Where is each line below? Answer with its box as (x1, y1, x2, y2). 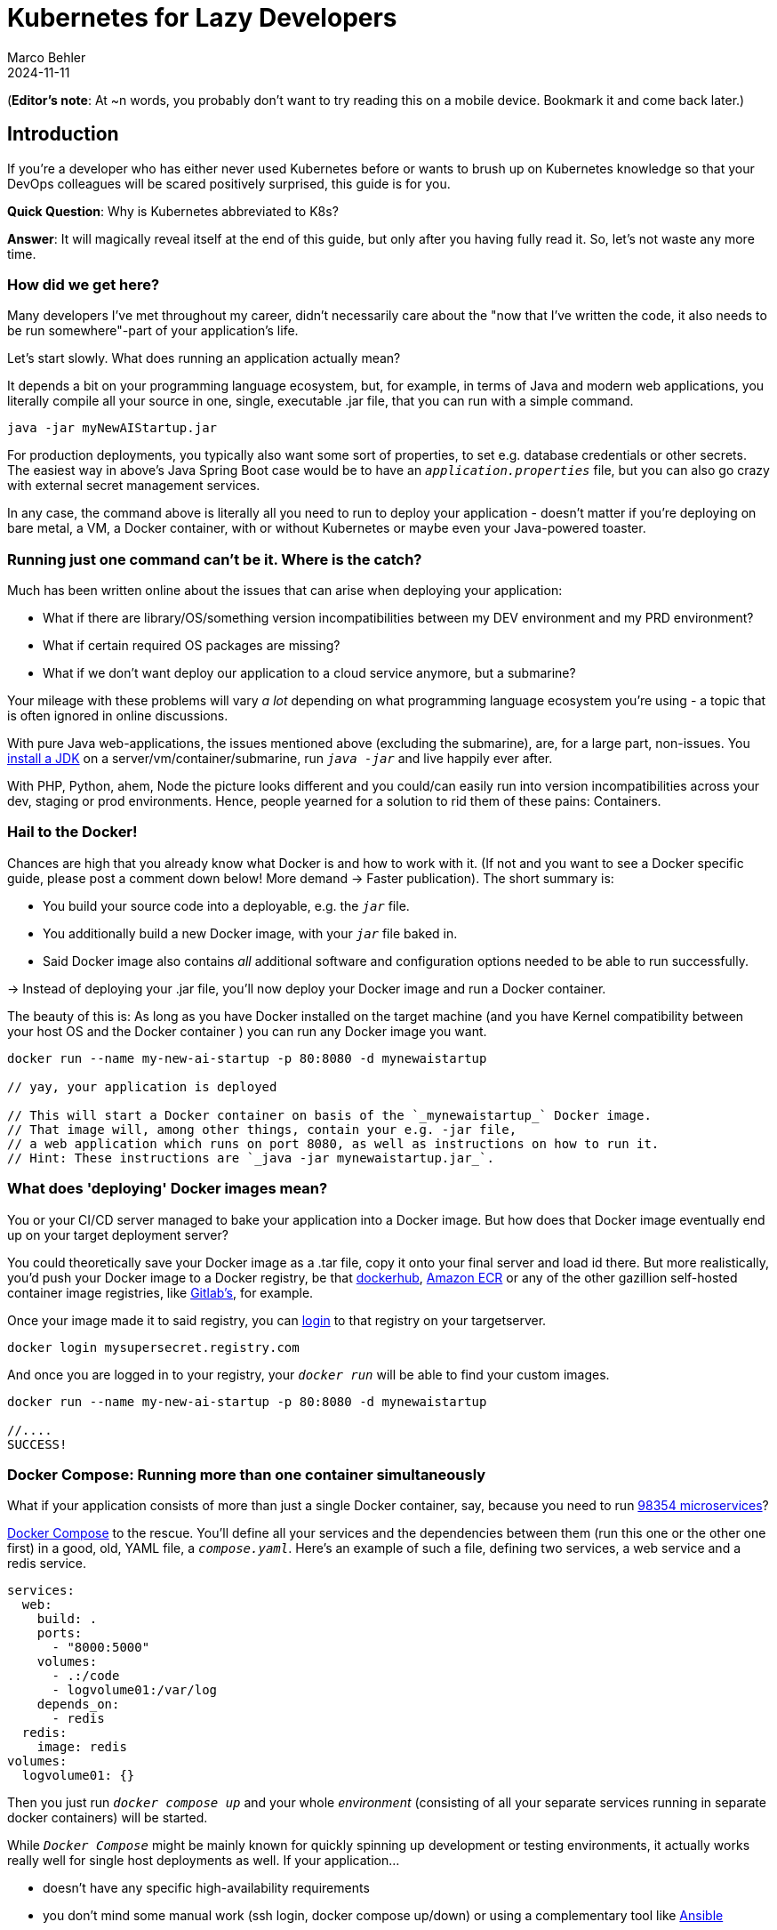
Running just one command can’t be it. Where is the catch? (7, 550, 422, 568)
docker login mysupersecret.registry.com (7, 1339, 300, 1355)
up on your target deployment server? (7, 1226, 228, 1242)
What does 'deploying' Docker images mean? (7, 1179, 328, 1198)
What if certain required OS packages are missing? (43, 638, 340, 654)
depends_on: (36, 1697, 120, 1712)
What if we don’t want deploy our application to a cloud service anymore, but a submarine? (43, 665, 576, 681)
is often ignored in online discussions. (7, 708, 228, 724)
